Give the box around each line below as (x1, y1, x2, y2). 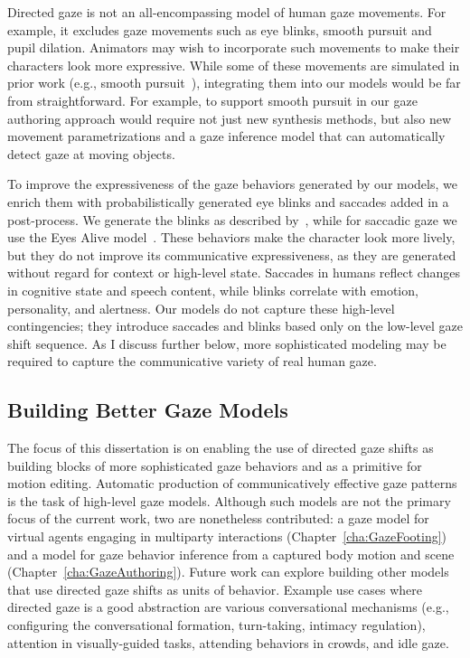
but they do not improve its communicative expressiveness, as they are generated (7, 245, 456, 264)
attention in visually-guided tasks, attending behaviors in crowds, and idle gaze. (7, 633, 449, 652)
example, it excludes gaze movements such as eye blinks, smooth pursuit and (7, 20, 432, 39)
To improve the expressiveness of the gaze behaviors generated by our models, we (7, 174, 457, 193)
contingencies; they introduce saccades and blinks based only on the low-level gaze (7, 316, 463, 335)
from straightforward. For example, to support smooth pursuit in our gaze (7, 90, 418, 109)
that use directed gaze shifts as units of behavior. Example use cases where (7, 579, 422, 598)
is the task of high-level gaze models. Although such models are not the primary (7, 491, 451, 510)
